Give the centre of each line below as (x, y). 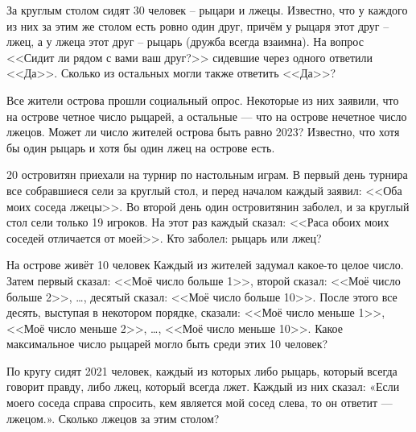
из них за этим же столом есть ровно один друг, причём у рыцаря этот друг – (198, 25)
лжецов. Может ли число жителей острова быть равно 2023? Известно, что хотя (203, 132)
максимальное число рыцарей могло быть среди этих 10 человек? (167, 344)
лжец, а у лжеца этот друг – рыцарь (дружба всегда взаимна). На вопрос (185, 42)
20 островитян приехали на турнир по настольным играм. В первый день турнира (207, 174)
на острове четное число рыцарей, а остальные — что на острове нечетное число (207, 116)
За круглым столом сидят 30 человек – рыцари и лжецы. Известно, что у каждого (207, 10)
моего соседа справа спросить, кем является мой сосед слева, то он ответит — (200, 403)
